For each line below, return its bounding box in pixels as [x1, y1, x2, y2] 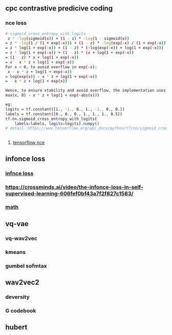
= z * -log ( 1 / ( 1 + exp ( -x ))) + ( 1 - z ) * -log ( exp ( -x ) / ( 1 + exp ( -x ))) [5, 40, 168, 46]
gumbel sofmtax [5, 262, 47, 269]
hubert [5, 323, 28, 332]
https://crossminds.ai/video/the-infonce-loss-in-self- [5, 183, 143, 191]
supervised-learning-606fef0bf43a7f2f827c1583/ [5, 190, 134, 197]
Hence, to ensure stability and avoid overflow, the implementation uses [5, 88, 166, 93]
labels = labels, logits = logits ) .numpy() [14, 121, 100, 126]
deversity [5, 293, 30, 300]
